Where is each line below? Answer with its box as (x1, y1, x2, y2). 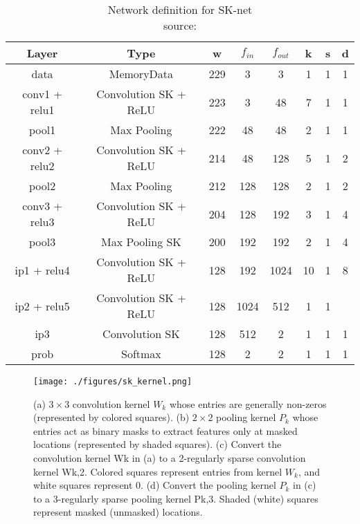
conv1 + (22, 86, 62, 102)
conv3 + (22, 198, 62, 214)
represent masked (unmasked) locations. (33, 505, 203, 519)
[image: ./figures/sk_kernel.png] (33, 377, 192, 386)
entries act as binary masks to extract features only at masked (33, 423, 298, 438)
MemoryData (109, 66, 174, 82)
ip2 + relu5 (15, 297, 70, 314)
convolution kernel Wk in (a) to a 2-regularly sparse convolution (33, 451, 306, 465)
